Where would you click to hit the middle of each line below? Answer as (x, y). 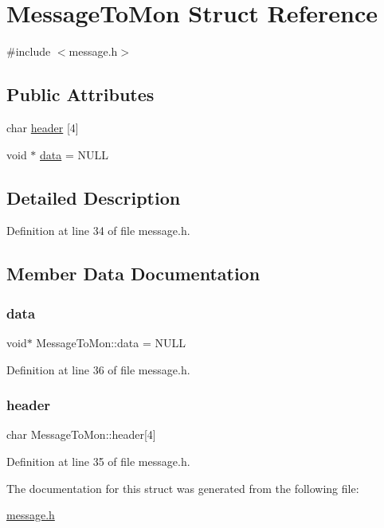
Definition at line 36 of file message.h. (98, 369)
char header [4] (43, 127)
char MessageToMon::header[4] (81, 434)
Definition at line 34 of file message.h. (98, 231)
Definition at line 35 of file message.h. (98, 461)
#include (29, 51)
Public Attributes (80, 94)
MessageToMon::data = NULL (111, 342)
